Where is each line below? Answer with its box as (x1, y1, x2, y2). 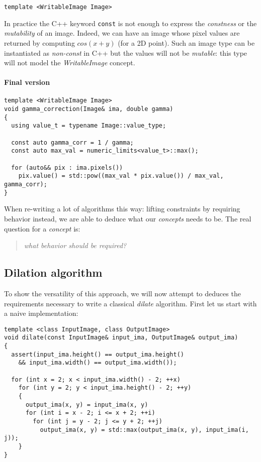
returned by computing (4, 37, 75, 48)
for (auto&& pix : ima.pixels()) (11, 164, 123, 171)
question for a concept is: (4, 223, 80, 234)
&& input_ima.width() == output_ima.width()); (18, 359, 177, 367)
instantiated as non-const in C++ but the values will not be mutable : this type (4, 47, 247, 58)
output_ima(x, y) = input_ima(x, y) (25, 401, 148, 408)
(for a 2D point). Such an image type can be (118, 37, 255, 48)
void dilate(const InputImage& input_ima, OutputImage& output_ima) (4, 334, 238, 341)
